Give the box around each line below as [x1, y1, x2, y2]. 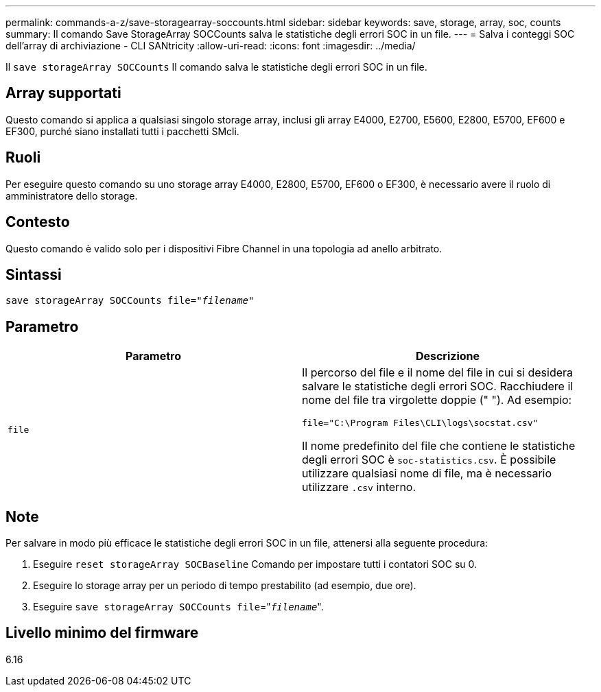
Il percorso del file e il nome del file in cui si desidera [302, 366, 574, 380]
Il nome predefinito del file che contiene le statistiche [302, 439, 576, 453]
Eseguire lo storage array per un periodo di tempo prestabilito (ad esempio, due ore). [33, 580, 416, 592]
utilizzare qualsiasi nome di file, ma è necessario [302, 466, 552, 481]
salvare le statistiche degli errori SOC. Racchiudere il [302, 379, 574, 394]
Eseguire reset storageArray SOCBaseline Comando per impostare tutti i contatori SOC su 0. [33, 558, 478, 571]
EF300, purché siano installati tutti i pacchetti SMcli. [5, 125, 239, 137]
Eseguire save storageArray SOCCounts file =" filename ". [33, 601, 324, 613]
